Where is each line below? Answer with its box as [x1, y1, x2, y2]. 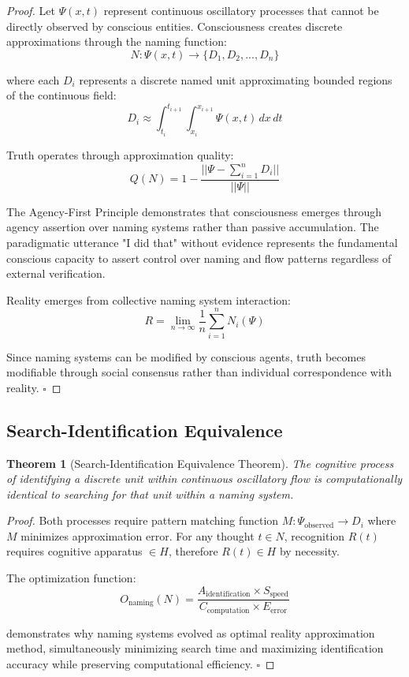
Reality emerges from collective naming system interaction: [6, 291, 291, 308]
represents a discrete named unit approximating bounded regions [79, 71, 392, 88]
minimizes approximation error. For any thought [20, 527, 255, 544]
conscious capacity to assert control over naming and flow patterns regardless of [6, 249, 392, 266]
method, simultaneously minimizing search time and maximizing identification [6, 640, 384, 656]
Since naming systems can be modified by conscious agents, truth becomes [6, 348, 366, 365]
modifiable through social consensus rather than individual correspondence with [6, 364, 392, 380]
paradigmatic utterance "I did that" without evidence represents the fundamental [6, 234, 398, 251]
